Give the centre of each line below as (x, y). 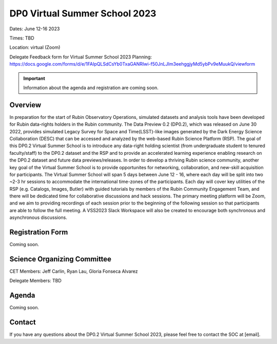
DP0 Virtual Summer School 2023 (83, 13)
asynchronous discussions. (38, 217)
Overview (25, 105)
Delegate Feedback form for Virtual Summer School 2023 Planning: (81, 57)
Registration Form (39, 232)
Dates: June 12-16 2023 (35, 29)
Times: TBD (22, 38)
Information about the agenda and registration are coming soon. (91, 88)
